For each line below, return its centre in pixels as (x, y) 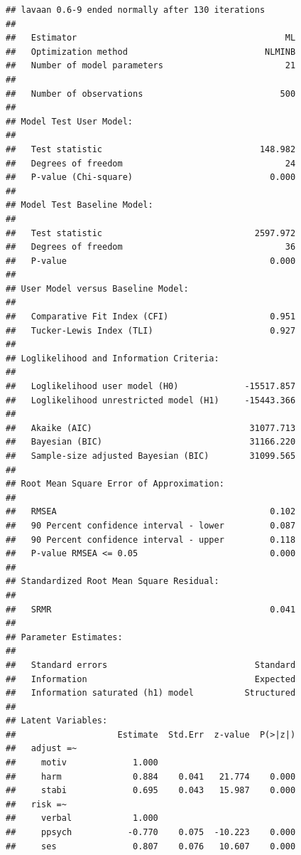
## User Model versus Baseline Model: (97, 288)
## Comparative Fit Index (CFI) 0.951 (151, 317)
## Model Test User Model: (69, 121)
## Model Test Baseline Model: (80, 205)
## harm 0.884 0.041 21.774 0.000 (151, 776)
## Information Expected (151, 679)
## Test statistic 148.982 (151, 149)
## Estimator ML (151, 38)
